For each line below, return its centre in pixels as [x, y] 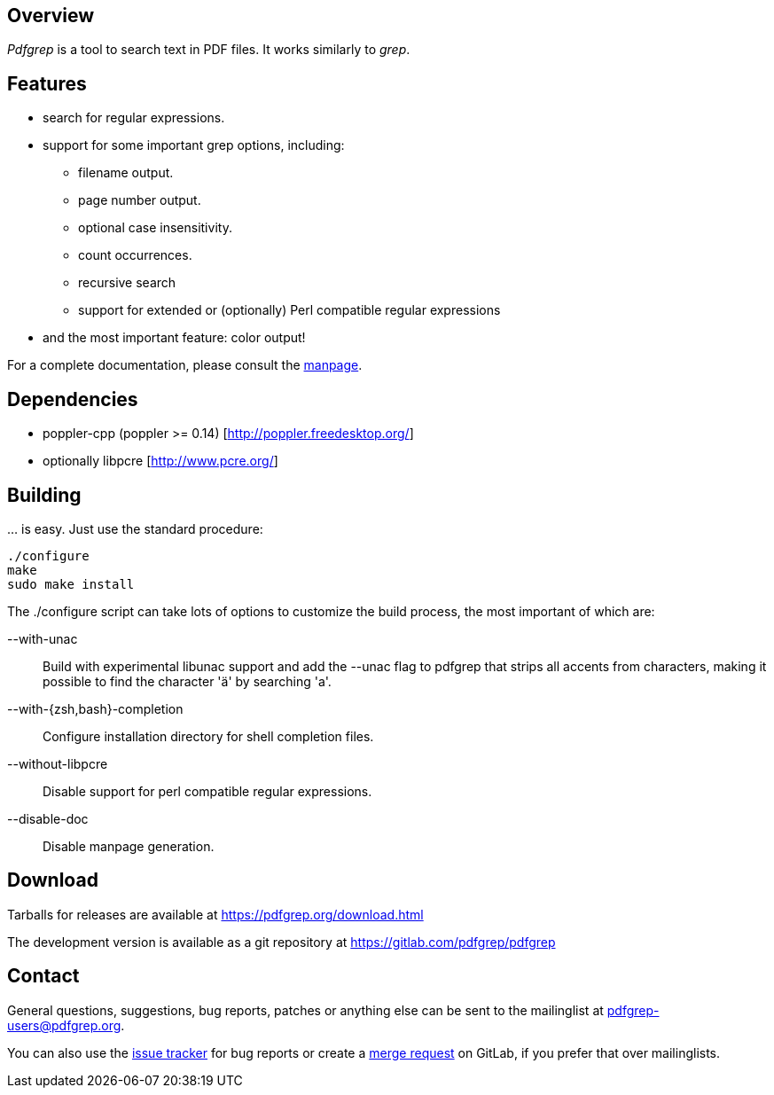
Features [47, 83]
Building [44, 495]
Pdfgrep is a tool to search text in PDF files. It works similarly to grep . [209, 50]
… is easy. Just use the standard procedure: [135, 528]
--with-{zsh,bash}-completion [95, 708]
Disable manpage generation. [129, 846]
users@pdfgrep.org [64, 1025]
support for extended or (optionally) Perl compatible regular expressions [289, 310]
